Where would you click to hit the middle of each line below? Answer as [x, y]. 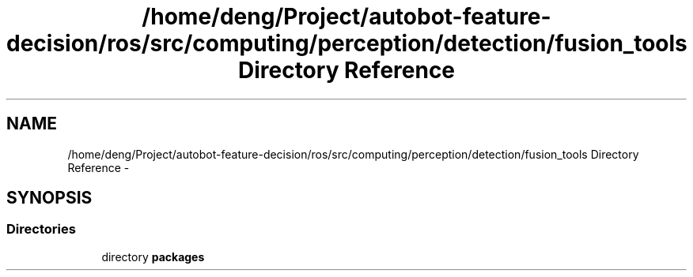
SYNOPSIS [49, 198]
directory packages [153, 256]
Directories [41, 229]
